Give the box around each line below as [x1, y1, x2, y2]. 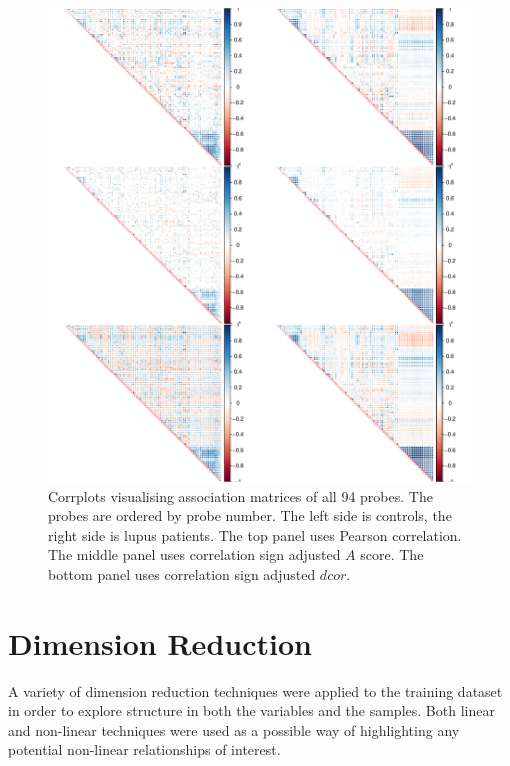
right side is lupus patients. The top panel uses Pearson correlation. [48, 524, 462, 545]
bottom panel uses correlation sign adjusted [48, 563, 316, 584]
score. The [360, 544, 424, 565]
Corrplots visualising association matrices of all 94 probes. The [48, 485, 433, 506]
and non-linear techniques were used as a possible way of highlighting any [8, 719, 460, 740]
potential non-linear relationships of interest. [8, 739, 281, 760]
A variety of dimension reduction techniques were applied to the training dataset [8, 680, 503, 701]
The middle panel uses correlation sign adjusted [48, 544, 341, 565]
